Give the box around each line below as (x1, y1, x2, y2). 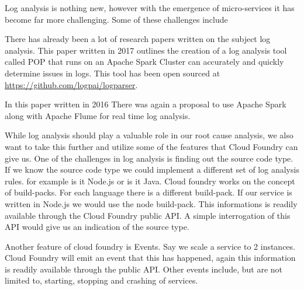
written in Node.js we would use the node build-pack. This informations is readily (5, 197, 298, 209)
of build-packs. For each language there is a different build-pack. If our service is (5, 186, 292, 198)
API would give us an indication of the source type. (5, 221, 189, 233)
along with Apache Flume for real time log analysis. (5, 109, 191, 121)
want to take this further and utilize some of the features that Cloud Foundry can (5, 140, 298, 152)
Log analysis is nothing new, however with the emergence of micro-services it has (5, 2, 295, 13)
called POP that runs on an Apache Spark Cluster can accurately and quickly (5, 55, 284, 68)
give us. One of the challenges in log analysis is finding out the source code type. (5, 152, 293, 164)
